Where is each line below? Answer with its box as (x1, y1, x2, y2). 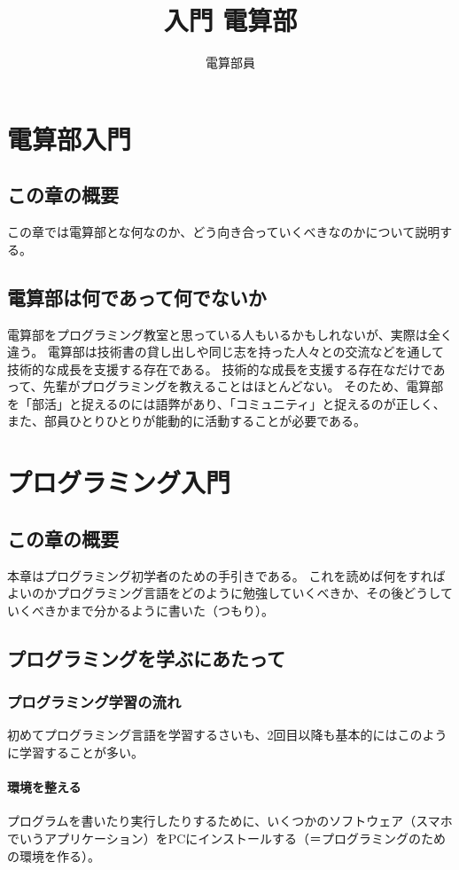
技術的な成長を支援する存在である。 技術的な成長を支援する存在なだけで (7, 359, 433, 378)
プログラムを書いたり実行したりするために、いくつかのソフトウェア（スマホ (7, 811, 453, 830)
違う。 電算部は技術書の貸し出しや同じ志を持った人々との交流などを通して (7, 342, 445, 361)
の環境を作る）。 (7, 846, 100, 865)
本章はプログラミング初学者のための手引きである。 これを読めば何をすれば (7, 566, 446, 584)
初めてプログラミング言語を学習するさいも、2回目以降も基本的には (7, 725, 398, 744)
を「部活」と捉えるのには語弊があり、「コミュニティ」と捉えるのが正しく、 (7, 394, 446, 412)
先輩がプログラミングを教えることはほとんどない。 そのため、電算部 (43, 377, 444, 396)
